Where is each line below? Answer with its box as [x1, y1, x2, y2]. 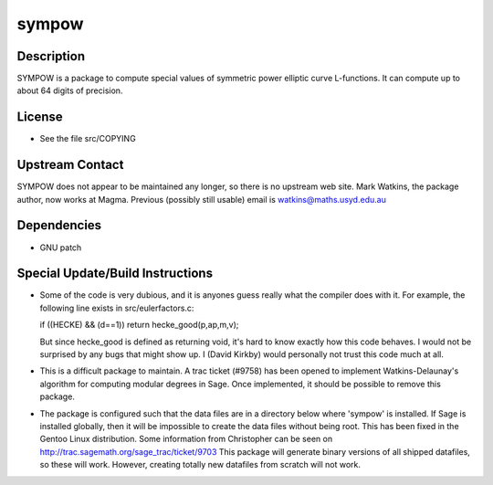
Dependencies [16, 217, 102, 233]
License [16, 110, 63, 125]
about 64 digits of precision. [16, 85, 123, 96]
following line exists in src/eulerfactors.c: [39, 302, 194, 313]
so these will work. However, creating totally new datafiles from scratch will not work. [39, 459, 361, 470]
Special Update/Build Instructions [16, 266, 214, 281]
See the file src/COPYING [39, 133, 136, 144]
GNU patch [39, 242, 82, 253]
